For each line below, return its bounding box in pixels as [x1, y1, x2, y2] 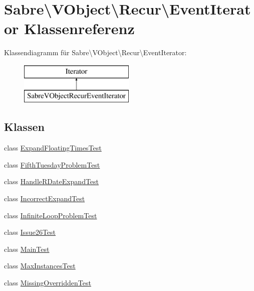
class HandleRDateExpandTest [4, 176, 99, 187]
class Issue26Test [4, 227, 56, 237]
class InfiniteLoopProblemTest [4, 210, 97, 220]
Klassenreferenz [24, 18, 135, 39]
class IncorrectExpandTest [4, 193, 85, 204]
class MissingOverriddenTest [4, 277, 91, 288]
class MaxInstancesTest [4, 260, 76, 271]
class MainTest [4, 243, 50, 254]
